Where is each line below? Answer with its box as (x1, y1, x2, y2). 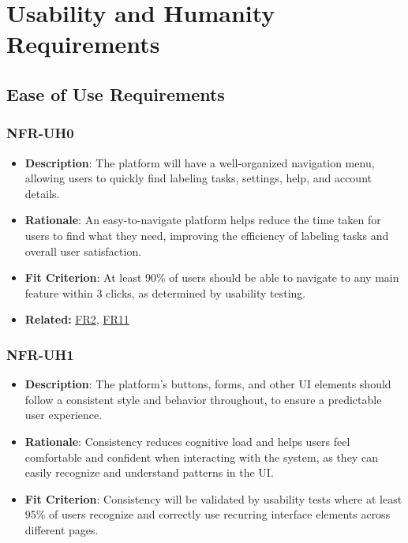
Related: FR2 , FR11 (24, 311, 129, 328)
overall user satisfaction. (24, 242, 142, 259)
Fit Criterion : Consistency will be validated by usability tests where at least (24, 490, 402, 507)
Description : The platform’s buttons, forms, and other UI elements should (24, 376, 391, 392)
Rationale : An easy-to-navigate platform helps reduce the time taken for (24, 212, 381, 228)
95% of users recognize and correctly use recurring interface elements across (24, 506, 391, 522)
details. (24, 185, 60, 201)
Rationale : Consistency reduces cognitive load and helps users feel (24, 433, 350, 449)
